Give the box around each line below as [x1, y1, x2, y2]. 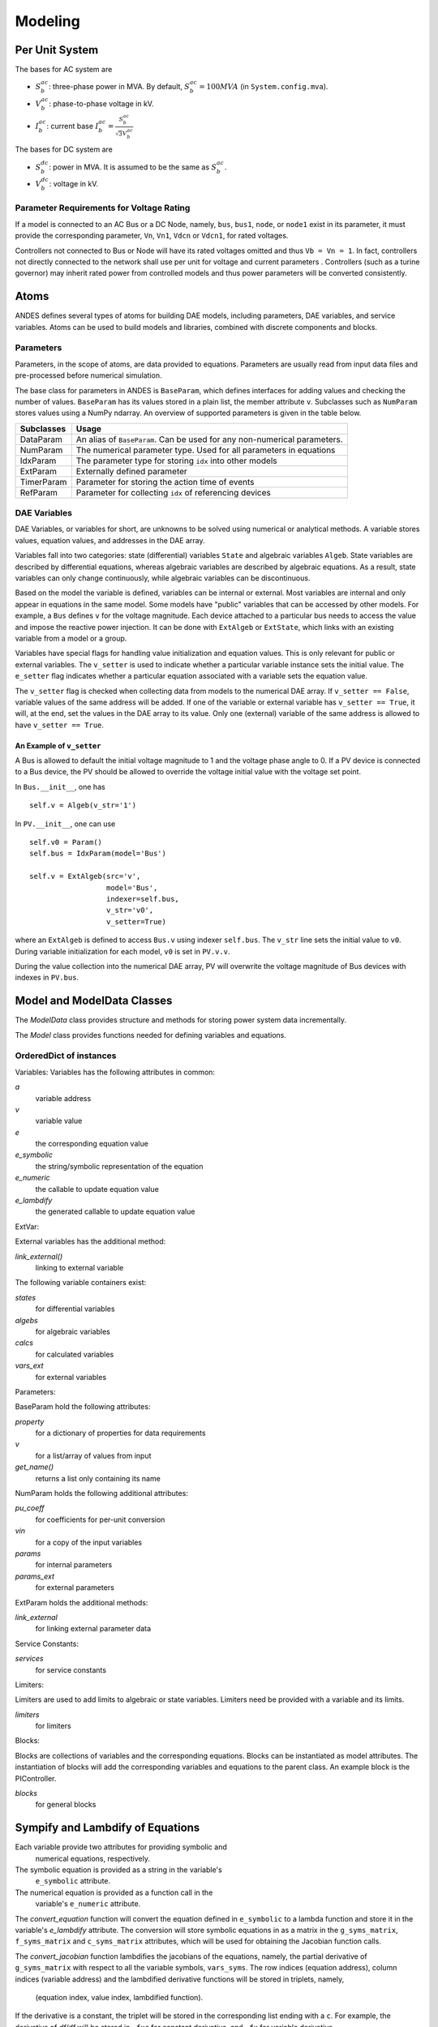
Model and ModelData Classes [15, 994, 173, 1008]
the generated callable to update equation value [35, 1206, 195, 1216]
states [15, 1292, 36, 1302]
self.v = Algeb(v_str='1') [29, 801, 137, 810]
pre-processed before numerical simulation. [15, 371, 162, 380]
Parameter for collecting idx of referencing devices [75, 486, 271, 498]
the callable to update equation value [35, 1184, 160, 1193]
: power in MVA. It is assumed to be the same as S [49, 162, 217, 172]
